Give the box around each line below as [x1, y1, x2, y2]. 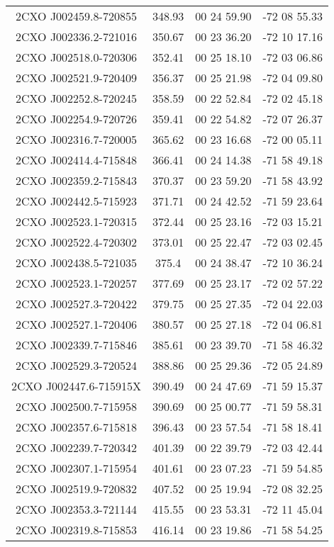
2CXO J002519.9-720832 [16, 480, 137, 497]
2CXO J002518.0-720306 [16, 49, 137, 65]
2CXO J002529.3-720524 [16, 357, 137, 373]
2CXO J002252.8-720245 [16, 90, 137, 106]
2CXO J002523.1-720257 [16, 275, 137, 291]
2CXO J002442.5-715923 [16, 193, 137, 209]
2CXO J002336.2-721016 [16, 28, 137, 45]
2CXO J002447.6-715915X [11, 378, 141, 394]
